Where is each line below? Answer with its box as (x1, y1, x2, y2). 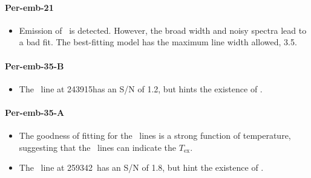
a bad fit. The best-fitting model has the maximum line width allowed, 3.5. (19, 36, 297, 48)
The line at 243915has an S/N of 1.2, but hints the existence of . (19, 82, 263, 95)
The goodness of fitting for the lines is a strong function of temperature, (19, 129, 291, 142)
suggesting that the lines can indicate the (19, 141, 177, 153)
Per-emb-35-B (5, 59, 64, 72)
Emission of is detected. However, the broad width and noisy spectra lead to (19, 24, 307, 36)
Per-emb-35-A (5, 106, 65, 118)
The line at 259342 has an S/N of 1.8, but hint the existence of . (19, 161, 264, 174)
